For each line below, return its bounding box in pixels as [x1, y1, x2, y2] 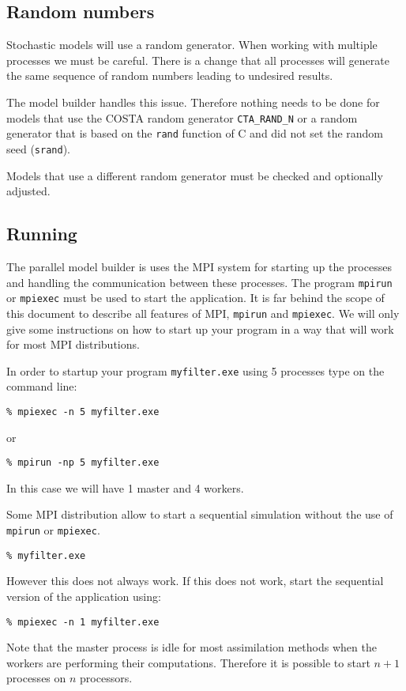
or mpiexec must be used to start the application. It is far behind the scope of [6, 289, 385, 306]
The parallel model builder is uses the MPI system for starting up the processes [6, 258, 392, 274]
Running [6, 221, 77, 246]
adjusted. [6, 183, 51, 199]
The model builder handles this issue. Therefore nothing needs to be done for [6, 93, 380, 110]
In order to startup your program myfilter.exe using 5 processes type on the [6, 362, 385, 379]
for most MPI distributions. [6, 336, 140, 353]
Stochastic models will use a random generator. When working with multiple [6, 36, 378, 53]
